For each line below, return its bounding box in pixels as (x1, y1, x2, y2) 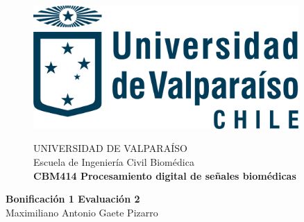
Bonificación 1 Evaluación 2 (6, 191, 140, 206)
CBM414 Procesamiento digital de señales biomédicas (33, 168, 296, 182)
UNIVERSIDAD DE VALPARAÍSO (33, 141, 187, 155)
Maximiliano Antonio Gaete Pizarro (6, 205, 158, 219)
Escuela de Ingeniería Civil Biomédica (33, 154, 194, 169)
